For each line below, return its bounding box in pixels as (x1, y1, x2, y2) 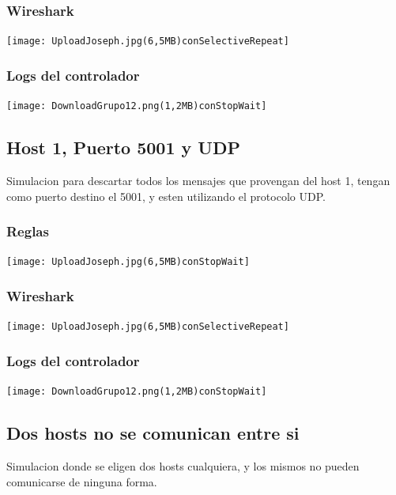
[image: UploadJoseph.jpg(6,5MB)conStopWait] (6, 256, 250, 268)
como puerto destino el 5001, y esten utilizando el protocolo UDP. (6, 187, 326, 204)
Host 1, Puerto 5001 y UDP (6, 135, 240, 160)
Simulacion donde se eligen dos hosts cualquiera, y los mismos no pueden (6, 457, 360, 474)
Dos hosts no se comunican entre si (6, 421, 300, 445)
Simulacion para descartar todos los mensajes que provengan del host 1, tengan (6, 172, 390, 188)
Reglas (6, 221, 49, 241)
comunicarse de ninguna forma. (6, 473, 157, 489)
